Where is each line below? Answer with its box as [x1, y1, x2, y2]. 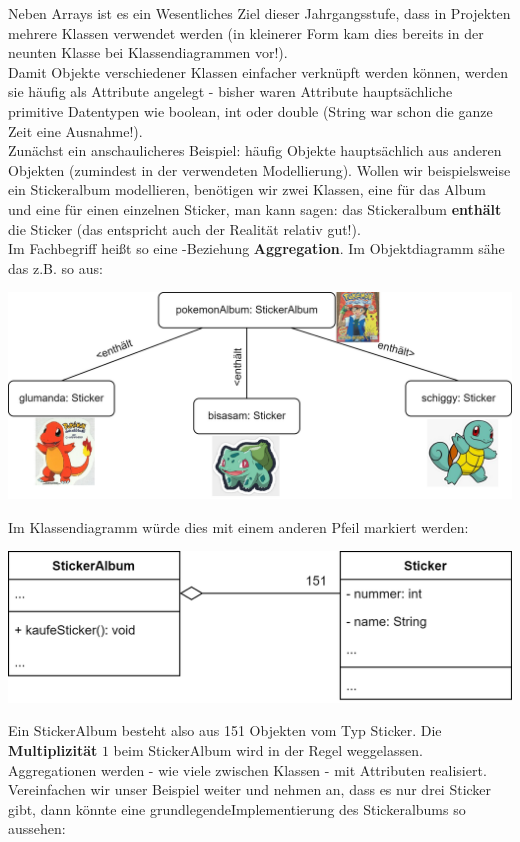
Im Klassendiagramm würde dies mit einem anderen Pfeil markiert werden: [8, 516, 469, 537]
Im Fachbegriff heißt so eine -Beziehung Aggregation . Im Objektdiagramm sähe [8, 238, 505, 259]
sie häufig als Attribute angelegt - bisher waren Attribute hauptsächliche [8, 81, 453, 102]
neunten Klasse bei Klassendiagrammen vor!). [8, 42, 288, 63]
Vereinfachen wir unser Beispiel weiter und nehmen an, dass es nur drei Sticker [8, 779, 492, 800]
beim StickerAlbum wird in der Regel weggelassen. [113, 740, 423, 760]
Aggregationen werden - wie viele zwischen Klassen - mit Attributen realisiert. [8, 759, 487, 780]
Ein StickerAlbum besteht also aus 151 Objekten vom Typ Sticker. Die [8, 720, 442, 741]
